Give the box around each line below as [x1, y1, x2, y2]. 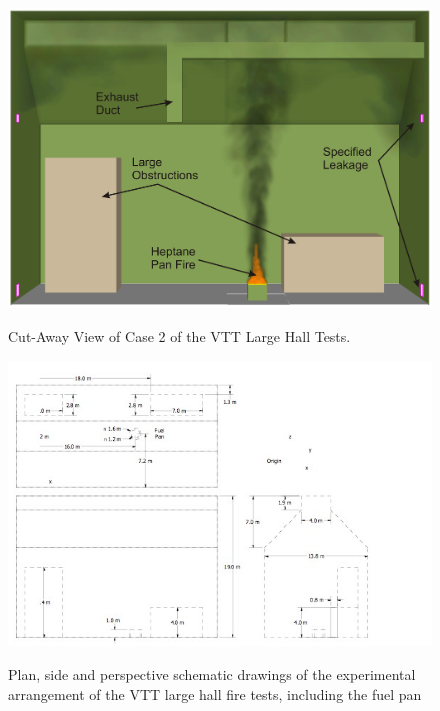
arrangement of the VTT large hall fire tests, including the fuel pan [8, 683, 422, 704]
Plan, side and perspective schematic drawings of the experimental [8, 664, 416, 685]
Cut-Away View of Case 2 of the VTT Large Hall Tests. [8, 326, 351, 347]
